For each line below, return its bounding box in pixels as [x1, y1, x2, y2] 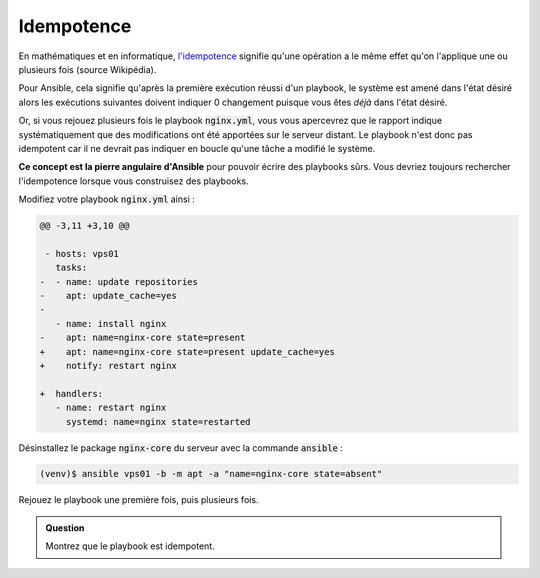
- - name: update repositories [39, 276, 199, 287]
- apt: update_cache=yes [39, 290, 177, 301]
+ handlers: [39, 388, 104, 399]
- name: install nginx [55, 318, 167, 329]
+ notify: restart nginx [39, 360, 177, 371]
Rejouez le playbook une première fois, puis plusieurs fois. [18, 494, 259, 506]
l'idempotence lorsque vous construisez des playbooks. [18, 175, 249, 187]
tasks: [55, 262, 88, 274]
